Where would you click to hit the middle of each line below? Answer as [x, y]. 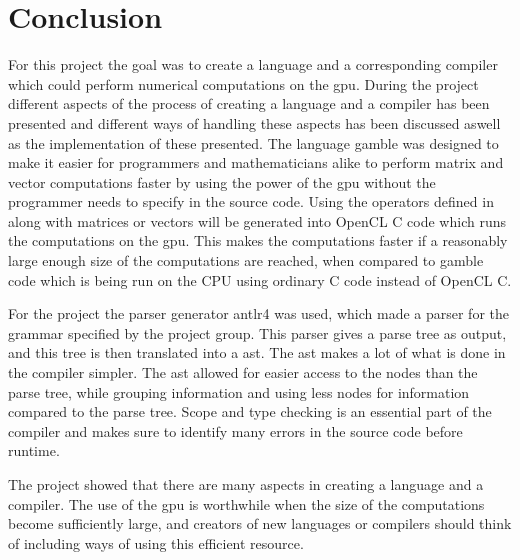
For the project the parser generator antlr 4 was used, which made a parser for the [258, 313]
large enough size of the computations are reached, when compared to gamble [246, 260]
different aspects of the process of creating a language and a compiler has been [249, 103]
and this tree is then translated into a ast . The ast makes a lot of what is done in [257, 352]
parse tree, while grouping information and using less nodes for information [239, 391]
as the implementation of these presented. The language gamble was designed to [253, 142]
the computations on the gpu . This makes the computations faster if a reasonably [258, 240]
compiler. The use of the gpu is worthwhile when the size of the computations [246, 503]
